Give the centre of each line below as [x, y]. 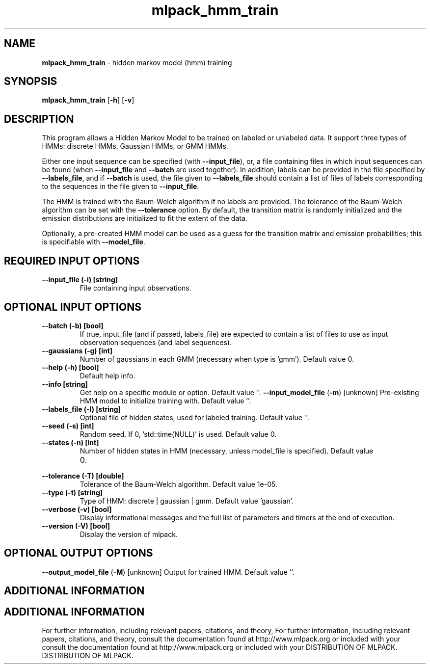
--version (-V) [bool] [76, 526]
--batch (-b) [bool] [73, 325]
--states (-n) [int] [70, 442]
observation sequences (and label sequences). [156, 342]
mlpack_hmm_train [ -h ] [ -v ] [88, 100]
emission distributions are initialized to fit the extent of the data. [145, 218]
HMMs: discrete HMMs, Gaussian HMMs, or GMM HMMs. [135, 146]
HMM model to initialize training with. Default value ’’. [165, 401]
